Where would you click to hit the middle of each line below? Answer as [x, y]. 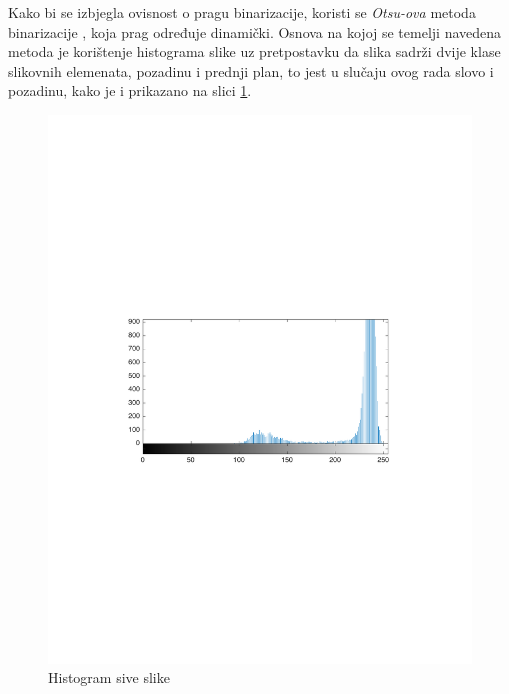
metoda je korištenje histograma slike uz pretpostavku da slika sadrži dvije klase [254, 51]
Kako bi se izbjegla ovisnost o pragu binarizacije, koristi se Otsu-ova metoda [242, 12]
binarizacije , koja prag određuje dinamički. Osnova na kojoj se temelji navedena [255, 31]
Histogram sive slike [109, 677]
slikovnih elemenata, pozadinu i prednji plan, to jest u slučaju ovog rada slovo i [251, 70]
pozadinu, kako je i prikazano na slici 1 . [130, 90]
